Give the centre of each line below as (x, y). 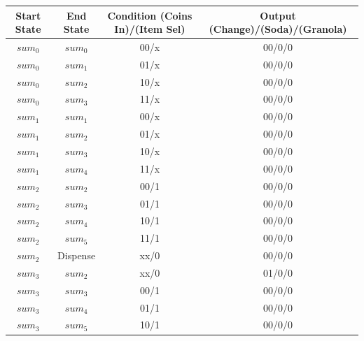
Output (278, 15)
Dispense (77, 255)
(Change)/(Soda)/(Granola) (278, 29)
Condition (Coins (150, 15)
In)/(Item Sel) (150, 29)
